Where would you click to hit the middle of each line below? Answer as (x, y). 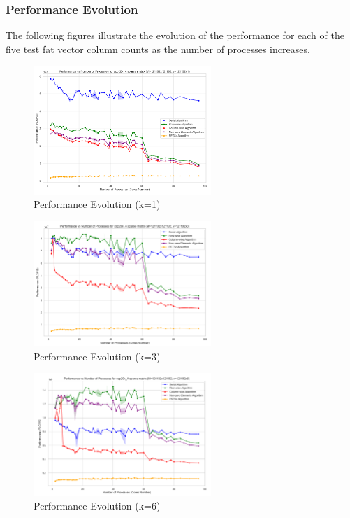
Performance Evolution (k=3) (97, 356)
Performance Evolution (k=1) (97, 204)
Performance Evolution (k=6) (97, 506)
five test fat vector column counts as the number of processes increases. (158, 49)
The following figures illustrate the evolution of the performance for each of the (175, 35)
